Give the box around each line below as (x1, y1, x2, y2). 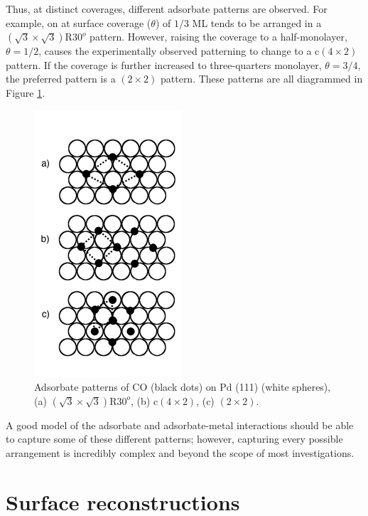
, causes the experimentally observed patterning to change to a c (38, 43, 320, 58)
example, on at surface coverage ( (6, 15, 151, 30)
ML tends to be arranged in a (192, 15, 322, 30)
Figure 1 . (6, 85, 45, 100)
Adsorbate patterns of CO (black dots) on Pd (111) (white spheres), (34, 379, 331, 394)
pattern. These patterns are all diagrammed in (160, 71, 363, 86)
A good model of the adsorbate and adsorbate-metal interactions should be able (6, 417, 354, 432)
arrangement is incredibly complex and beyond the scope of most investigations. (6, 445, 355, 460)
